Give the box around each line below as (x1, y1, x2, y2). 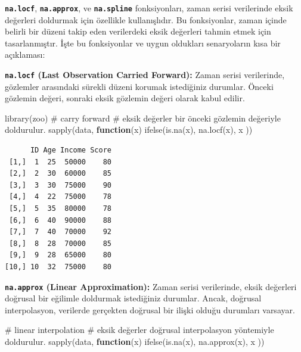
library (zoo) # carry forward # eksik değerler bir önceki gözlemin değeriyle (5, 111, 281, 124)
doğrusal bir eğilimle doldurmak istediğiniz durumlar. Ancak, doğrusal (5, 292, 262, 304)
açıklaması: (5, 48, 45, 61)
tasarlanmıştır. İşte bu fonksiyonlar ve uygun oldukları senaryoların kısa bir (5, 36, 281, 49)
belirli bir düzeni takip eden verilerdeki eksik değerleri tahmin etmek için (5, 25, 271, 38)
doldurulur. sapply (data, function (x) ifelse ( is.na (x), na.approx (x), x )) (5, 335, 265, 348)
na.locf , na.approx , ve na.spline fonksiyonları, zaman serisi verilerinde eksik (5, 2, 293, 14)
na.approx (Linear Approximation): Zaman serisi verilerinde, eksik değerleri (5, 280, 297, 292)
